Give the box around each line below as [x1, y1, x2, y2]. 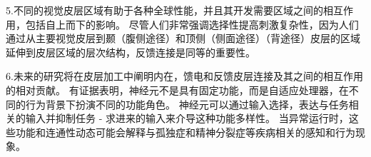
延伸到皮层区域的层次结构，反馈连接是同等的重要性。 [6, 44, 255, 59]
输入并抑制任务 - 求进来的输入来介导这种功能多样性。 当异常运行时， [25, 111, 349, 126]
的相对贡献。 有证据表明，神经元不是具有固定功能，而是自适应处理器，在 [6, 82, 349, 97]
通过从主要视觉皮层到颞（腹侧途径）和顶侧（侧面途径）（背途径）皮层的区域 [6, 31, 360, 46]
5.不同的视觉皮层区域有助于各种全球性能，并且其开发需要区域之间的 [6, 3, 323, 17]
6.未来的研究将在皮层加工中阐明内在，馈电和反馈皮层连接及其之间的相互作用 [6, 69, 363, 83]
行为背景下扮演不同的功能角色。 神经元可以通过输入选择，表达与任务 [25, 96, 349, 111]
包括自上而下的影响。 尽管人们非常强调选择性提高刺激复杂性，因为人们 [25, 16, 359, 31]
